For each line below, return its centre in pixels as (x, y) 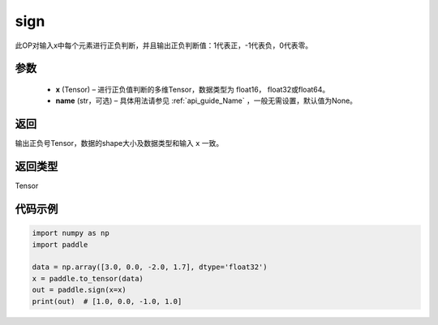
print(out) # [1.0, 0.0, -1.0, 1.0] (107, 301)
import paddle (60, 244)
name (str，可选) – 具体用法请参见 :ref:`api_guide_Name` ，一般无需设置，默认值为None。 (206, 100)
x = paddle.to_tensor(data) (88, 278)
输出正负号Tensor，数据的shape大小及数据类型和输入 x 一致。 (119, 143)
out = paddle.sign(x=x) (79, 290)
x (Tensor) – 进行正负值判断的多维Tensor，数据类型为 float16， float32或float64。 (193, 89)
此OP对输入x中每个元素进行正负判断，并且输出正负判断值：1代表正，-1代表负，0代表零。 (163, 45)
